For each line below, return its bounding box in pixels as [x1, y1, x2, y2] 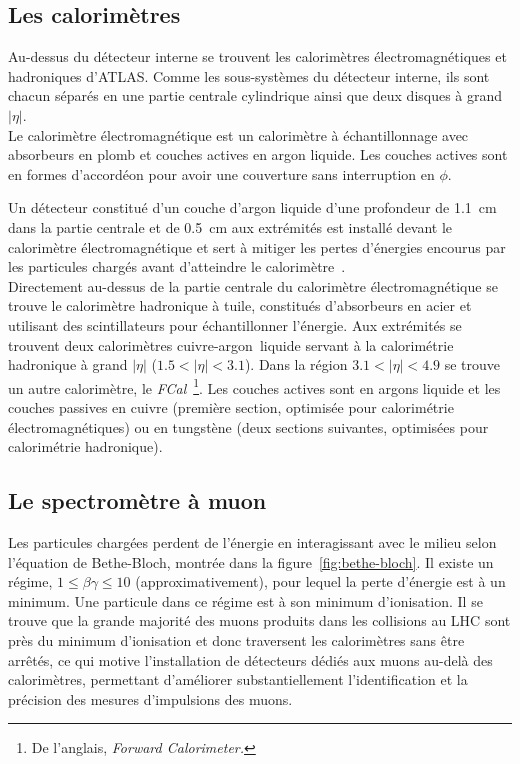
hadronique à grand [8, 354, 128, 375]
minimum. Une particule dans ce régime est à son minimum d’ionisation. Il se [8, 590, 483, 611]
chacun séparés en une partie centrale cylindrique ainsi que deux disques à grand [8, 85, 503, 106]
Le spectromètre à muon [8, 485, 267, 516]
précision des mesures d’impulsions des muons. [8, 688, 293, 709]
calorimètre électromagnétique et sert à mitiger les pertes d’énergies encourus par [8, 236, 506, 257]
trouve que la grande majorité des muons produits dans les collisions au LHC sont [8, 610, 511, 631]
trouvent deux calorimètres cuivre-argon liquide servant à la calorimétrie [8, 334, 454, 355]
